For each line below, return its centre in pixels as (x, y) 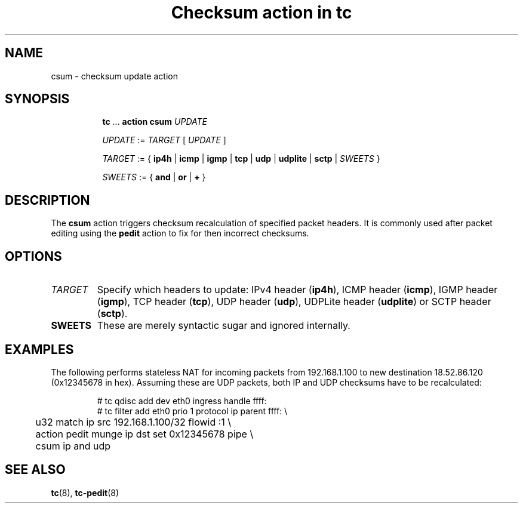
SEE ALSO (35, 470)
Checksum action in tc (261, 13)
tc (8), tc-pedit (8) (85, 492)
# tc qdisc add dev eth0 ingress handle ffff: (182, 401)
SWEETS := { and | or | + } (154, 177)
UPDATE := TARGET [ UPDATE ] (164, 140)
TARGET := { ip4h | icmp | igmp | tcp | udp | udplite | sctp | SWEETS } (241, 159)
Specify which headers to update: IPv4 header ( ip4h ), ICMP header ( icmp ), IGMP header (297, 290)
